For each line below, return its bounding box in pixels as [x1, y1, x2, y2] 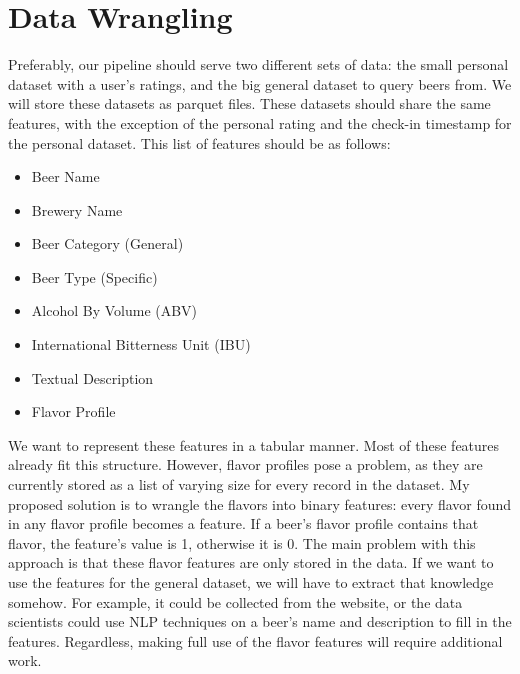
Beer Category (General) [31, 233, 184, 254]
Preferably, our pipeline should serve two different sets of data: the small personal [8, 54, 509, 75]
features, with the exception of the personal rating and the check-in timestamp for [8, 112, 512, 133]
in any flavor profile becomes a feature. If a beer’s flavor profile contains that [8, 513, 479, 534]
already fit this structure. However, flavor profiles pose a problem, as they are [8, 454, 483, 475]
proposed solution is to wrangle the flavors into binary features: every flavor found [8, 493, 512, 514]
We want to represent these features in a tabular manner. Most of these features [8, 434, 500, 455]
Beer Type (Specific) [31, 266, 158, 287]
